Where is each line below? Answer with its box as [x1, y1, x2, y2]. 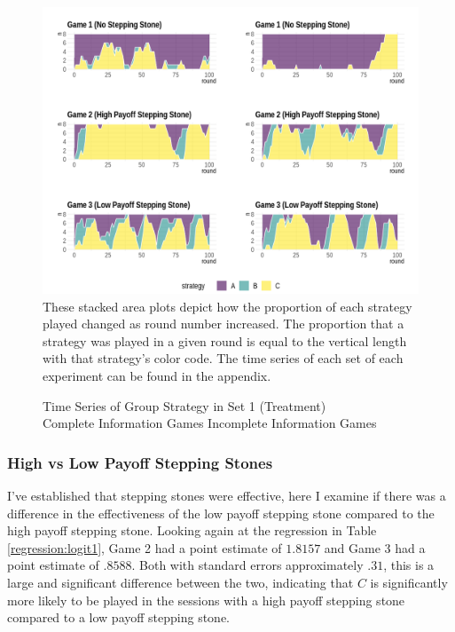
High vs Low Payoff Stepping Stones [7, 451, 273, 473]
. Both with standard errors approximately [131, 556, 364, 574]
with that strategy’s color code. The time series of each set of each [43, 349, 404, 367]
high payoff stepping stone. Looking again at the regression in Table [7, 521, 377, 540]
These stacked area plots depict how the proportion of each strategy [43, 296, 412, 315]
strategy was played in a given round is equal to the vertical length [43, 331, 407, 350]
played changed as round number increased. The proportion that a [43, 314, 404, 333]
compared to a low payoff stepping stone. [7, 608, 231, 627]
